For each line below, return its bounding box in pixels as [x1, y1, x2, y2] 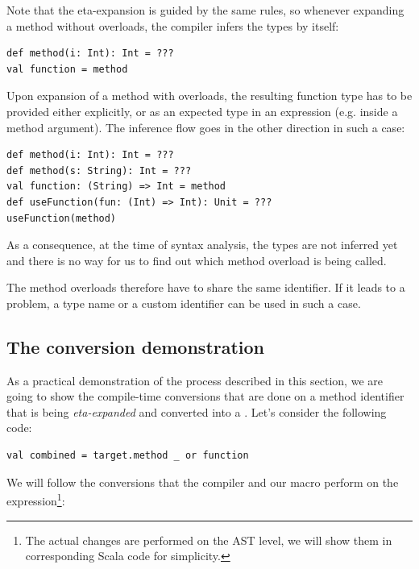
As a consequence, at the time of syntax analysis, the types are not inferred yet [6, 236, 398, 253]
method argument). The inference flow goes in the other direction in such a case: [6, 118, 405, 135]
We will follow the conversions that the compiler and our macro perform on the [6, 473, 399, 490]
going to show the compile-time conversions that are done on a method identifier [6, 388, 404, 405]
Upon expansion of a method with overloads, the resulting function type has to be [6, 87, 413, 104]
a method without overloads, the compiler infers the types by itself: [6, 17, 339, 34]
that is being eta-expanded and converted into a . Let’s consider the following [6, 403, 387, 420]
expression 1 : [6, 490, 65, 509]
